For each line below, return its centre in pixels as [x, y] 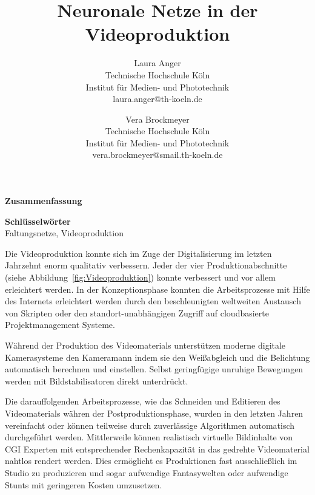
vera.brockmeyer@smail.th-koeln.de [157, 155]
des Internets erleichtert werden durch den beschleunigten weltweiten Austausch [153, 301]
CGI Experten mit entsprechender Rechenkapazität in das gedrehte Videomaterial [157, 449]
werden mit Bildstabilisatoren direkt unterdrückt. [97, 381]
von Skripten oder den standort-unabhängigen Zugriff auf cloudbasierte [137, 312]
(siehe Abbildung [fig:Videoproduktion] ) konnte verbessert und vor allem [140, 277]
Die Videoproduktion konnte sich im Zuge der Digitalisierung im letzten [138, 253]
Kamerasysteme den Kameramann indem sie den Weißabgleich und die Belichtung [157, 357]
